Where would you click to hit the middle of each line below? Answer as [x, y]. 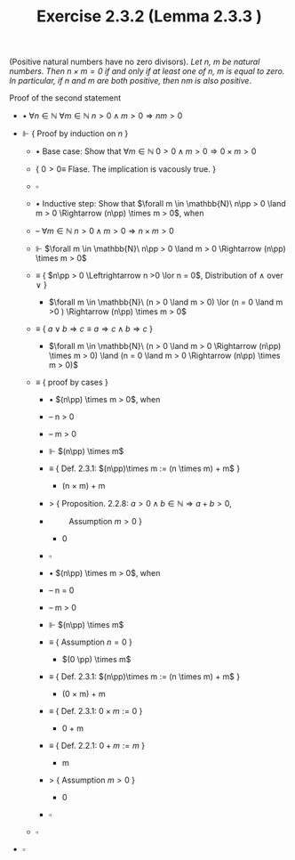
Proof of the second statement [65, 98]
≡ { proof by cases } [72, 382]
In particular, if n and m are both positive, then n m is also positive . [130, 81]
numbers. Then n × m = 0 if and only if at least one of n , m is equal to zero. [147, 71]
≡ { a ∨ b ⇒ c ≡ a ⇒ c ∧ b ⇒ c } [94, 329]
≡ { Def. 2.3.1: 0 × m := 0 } [96, 711]
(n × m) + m [84, 486]
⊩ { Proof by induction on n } [75, 134]
